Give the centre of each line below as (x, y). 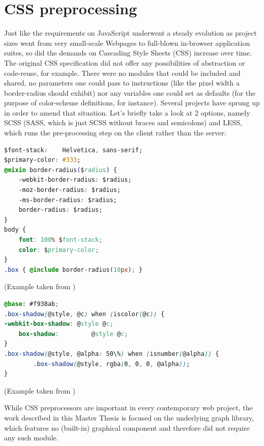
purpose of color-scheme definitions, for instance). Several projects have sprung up (132, 103)
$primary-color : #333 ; (42, 160)
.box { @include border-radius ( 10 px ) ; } (74, 270)
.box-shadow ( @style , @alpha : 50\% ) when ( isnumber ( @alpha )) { (112, 354)
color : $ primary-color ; (59, 250)
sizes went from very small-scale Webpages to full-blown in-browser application (127, 43)
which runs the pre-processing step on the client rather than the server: (115, 133)
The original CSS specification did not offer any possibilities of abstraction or (125, 62)
